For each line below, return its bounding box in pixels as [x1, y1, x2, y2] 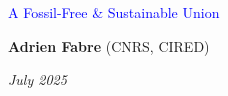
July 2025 [8, 69, 67, 90]
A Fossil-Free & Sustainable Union [8, 2, 220, 22]
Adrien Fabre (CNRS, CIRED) [8, 35, 210, 56]
